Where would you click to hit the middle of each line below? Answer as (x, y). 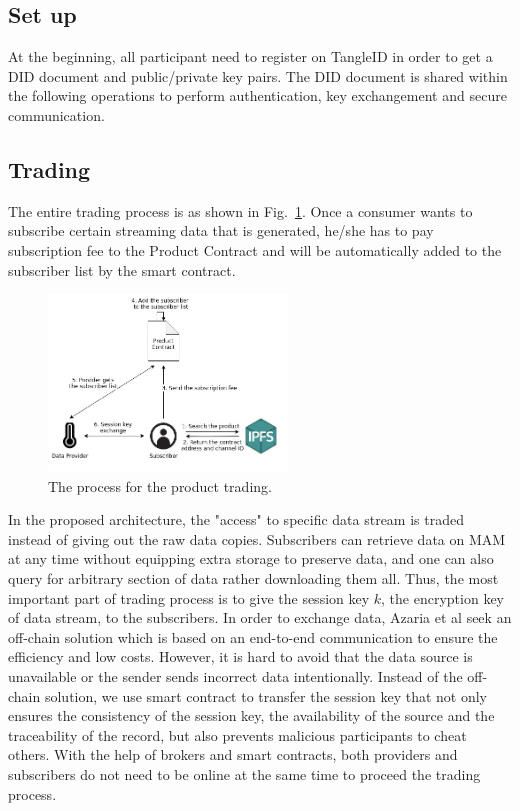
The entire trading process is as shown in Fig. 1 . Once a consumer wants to (240, 210)
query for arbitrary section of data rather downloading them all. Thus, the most (253, 578)
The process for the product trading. (160, 485)
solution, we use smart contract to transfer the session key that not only (266, 695)
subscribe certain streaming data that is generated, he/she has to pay (221, 230)
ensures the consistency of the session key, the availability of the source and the (251, 715)
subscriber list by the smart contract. (122, 269)
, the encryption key (442, 597)
